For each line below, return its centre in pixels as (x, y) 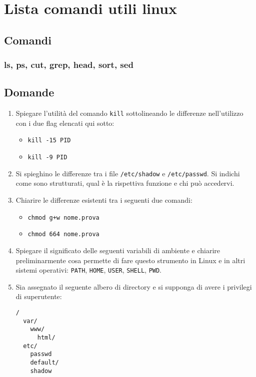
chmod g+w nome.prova (63, 217)
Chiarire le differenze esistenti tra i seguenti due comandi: (104, 200)
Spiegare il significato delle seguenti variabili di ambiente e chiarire (118, 250)
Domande (29, 92)
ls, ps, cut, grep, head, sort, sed (69, 65)
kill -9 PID (47, 158)
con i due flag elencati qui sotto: (65, 123)
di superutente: (39, 296)
